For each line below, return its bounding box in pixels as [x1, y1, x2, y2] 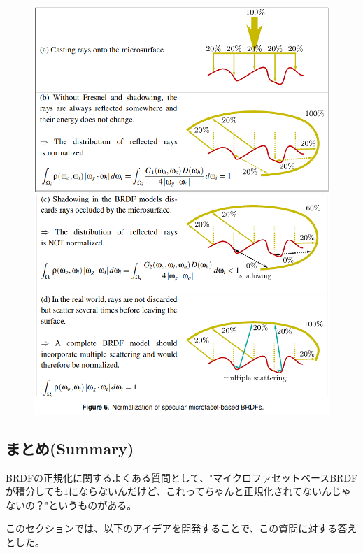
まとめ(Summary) [6, 437, 134, 459]
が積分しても [6, 484, 64, 498]
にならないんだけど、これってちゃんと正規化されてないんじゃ [68, 484, 352, 498]
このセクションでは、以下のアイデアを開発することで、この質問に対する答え [6, 521, 357, 536]
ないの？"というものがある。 [6, 497, 137, 512]
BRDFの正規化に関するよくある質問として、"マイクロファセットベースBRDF [6, 470, 358, 484]
